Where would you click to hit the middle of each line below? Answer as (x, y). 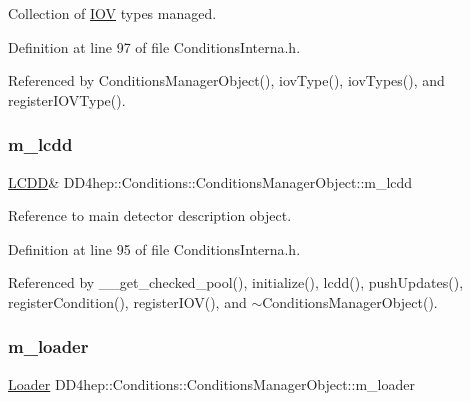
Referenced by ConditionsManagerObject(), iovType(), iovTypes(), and (226, 80)
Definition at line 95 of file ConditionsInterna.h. (154, 248)
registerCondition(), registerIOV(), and (127, 301)
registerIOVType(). (67, 99)
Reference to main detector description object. (150, 215)
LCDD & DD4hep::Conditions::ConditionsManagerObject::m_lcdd (210, 181)
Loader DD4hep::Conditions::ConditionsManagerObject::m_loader (211, 383)
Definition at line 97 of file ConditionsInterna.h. (154, 46)
